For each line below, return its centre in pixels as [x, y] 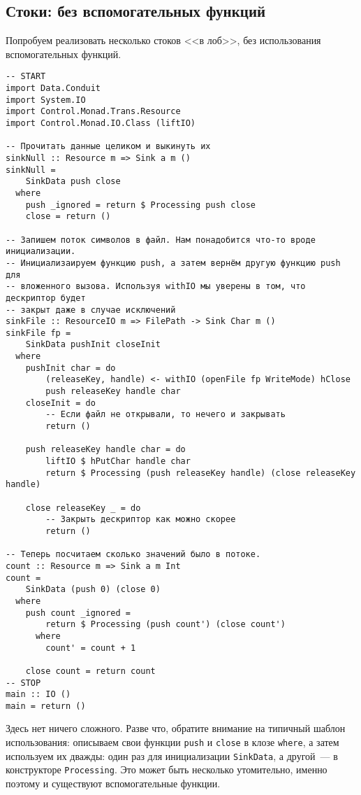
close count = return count [90, 671]
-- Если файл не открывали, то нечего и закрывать [165, 415]
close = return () [68, 217]
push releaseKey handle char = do [105, 450]
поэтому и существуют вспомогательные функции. [113, 783]
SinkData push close [73, 182]
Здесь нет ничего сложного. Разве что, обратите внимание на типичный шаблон [176, 728]
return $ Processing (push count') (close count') [165, 625]
